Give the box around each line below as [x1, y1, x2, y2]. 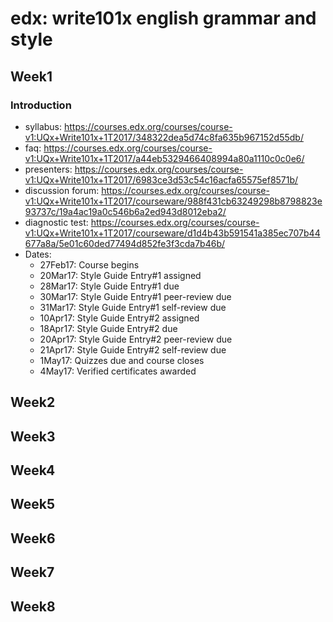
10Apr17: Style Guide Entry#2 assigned [39, 312, 200, 324]
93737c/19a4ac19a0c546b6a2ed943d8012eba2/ [24, 205, 227, 217]
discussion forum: [24, 184, 100, 196]
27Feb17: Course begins [39, 258, 140, 271]
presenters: [24, 163, 73, 175]
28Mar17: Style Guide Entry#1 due [39, 280, 180, 292]
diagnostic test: [24, 216, 89, 228]
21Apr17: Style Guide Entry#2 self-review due [39, 343, 227, 356]
